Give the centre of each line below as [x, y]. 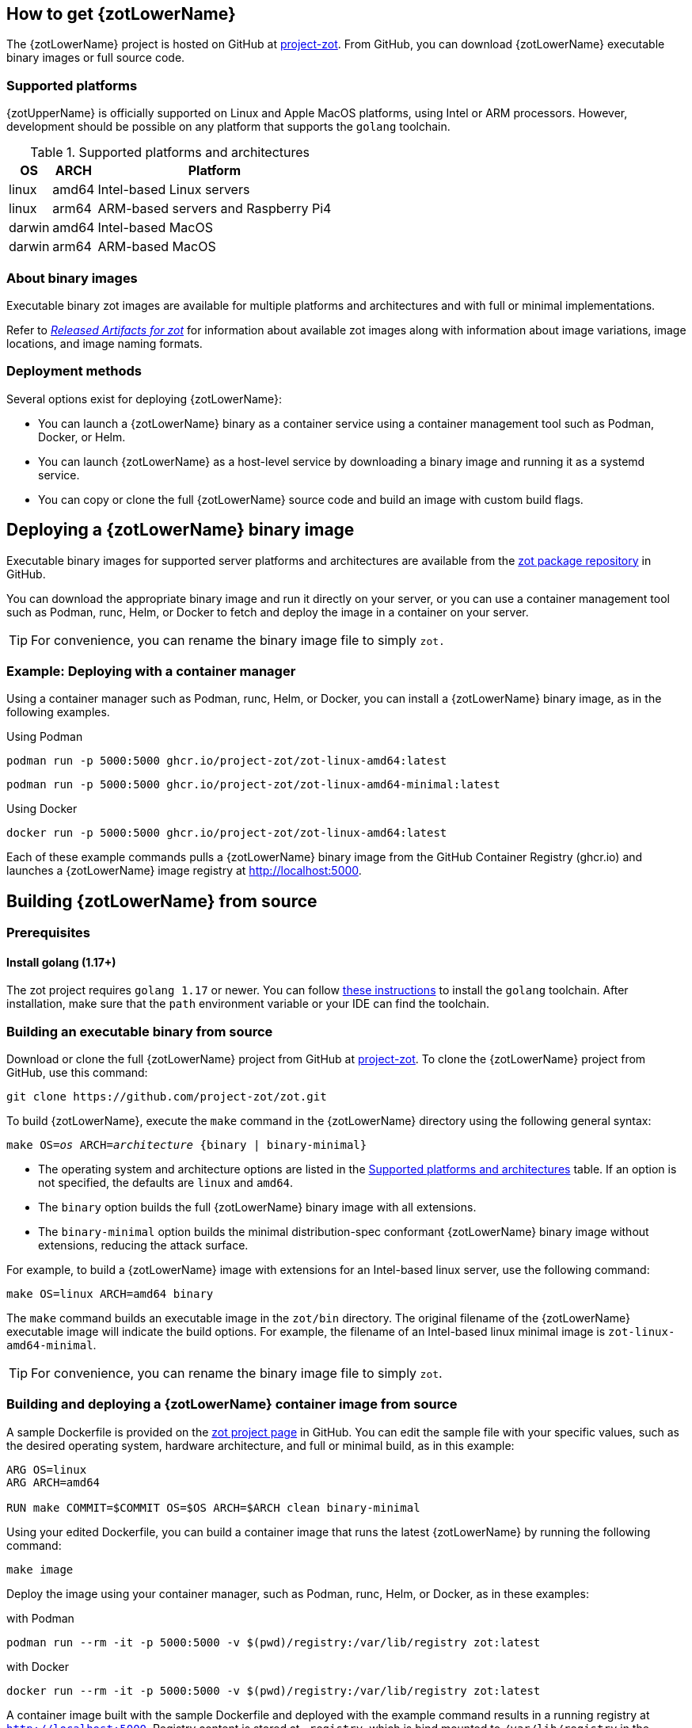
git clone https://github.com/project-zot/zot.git [167, 1097]
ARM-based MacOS [157, 247]
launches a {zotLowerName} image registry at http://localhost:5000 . [184, 871]
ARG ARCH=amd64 [53, 1482]
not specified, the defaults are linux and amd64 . [166, 1183]
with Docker [38, 1666]
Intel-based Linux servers [174, 190]
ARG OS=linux [47, 1469]
